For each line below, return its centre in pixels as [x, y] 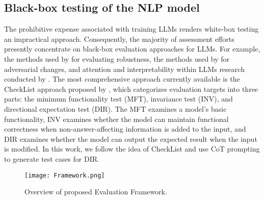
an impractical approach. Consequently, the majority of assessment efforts [119, 39]
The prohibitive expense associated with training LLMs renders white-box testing [131, 29]
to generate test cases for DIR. [52, 158]
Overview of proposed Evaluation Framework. [96, 192]
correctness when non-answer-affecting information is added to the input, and [125, 129]
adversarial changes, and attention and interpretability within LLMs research [124, 69]
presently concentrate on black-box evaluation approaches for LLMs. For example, [132, 49]
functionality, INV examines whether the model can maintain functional [116, 119]
